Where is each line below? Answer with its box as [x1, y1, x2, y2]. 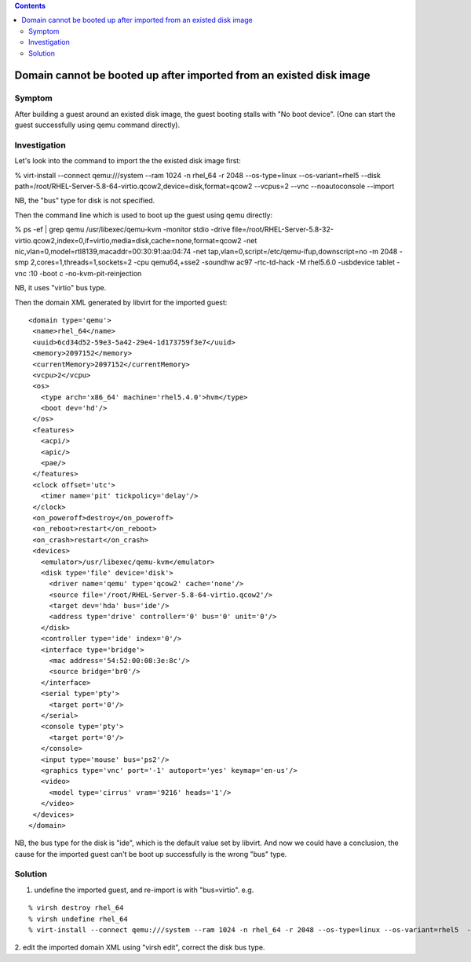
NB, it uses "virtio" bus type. [14, 283, 107, 293]
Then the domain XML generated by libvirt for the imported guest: [14, 297, 228, 307]
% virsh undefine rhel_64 [28, 914, 129, 924]
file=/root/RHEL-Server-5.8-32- [232, 224, 334, 235]
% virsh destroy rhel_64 [28, 903, 124, 913]
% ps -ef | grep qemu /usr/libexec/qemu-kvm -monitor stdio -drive [14, 224, 231, 235]
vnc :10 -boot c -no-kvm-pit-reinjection [14, 268, 142, 278]
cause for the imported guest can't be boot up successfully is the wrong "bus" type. [14, 849, 287, 858]
